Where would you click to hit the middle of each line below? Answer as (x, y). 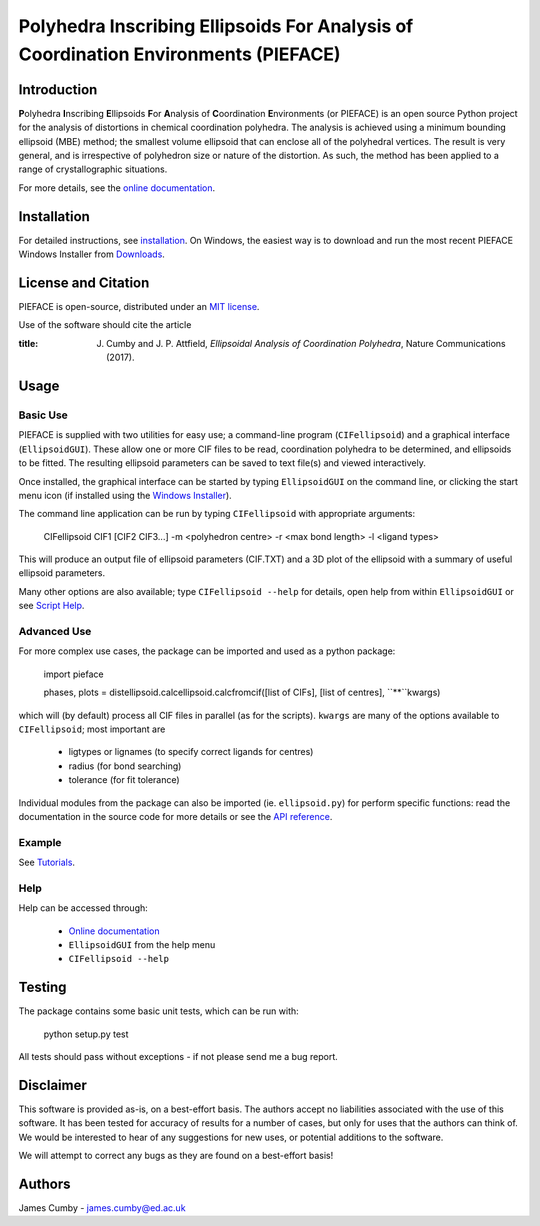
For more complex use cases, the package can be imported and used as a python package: (207, 651)
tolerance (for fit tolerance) (124, 780)
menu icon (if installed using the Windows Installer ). (125, 495)
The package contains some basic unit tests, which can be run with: (158, 1011)
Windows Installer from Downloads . (91, 254)
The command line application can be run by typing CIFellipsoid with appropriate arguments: (216, 514)
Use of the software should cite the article (105, 325)
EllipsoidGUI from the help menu (142, 944)
